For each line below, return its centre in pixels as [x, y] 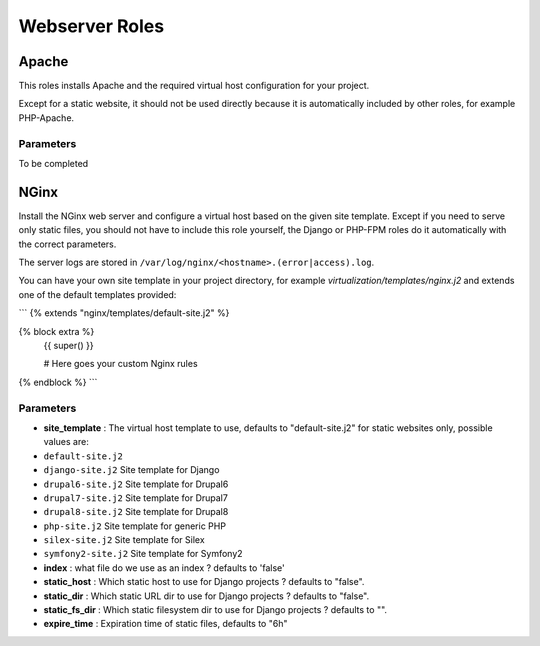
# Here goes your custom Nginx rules [121, 364]
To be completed [53, 163]
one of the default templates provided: [97, 294]
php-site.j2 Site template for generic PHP [135, 526]
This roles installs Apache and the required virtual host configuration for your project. [194, 86]
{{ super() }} [68, 346]
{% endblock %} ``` [58, 382]
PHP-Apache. [46, 117]
